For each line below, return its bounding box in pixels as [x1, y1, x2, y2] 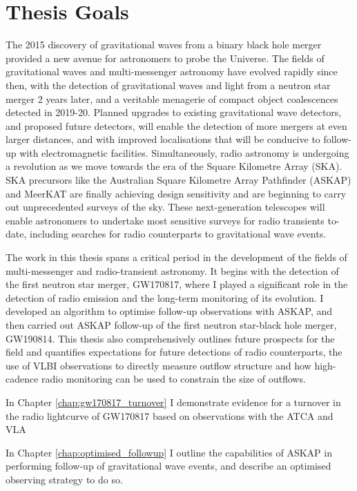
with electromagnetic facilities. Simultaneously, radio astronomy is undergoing [19, 145, 349, 160]
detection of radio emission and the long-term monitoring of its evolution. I [6, 290, 324, 305]
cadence [6, 372, 39, 386]
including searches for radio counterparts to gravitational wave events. [29, 227, 327, 241]
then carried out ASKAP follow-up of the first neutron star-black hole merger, [6, 318, 337, 331]
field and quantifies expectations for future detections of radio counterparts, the [6, 345, 342, 359]
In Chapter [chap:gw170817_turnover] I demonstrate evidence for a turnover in [6, 394, 341, 409]
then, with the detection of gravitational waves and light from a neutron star [6, 77, 331, 92]
